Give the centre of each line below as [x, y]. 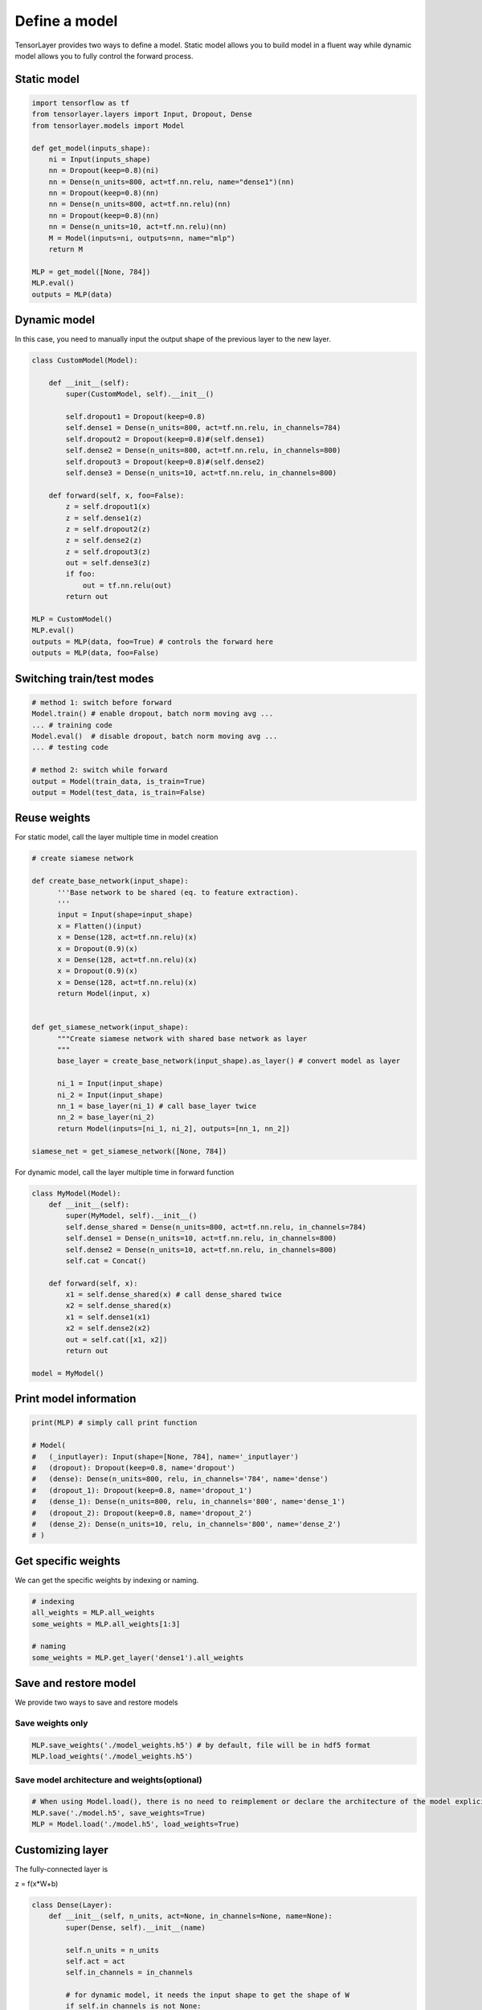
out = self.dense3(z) [108, 563]
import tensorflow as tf [81, 103]
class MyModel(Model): [76, 1193]
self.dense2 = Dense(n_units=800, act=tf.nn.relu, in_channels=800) [203, 451]
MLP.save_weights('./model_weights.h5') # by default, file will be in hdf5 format [201, 1745]
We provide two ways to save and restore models [96, 1702]
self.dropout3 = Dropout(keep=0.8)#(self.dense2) [165, 461]
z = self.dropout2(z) [108, 529]
